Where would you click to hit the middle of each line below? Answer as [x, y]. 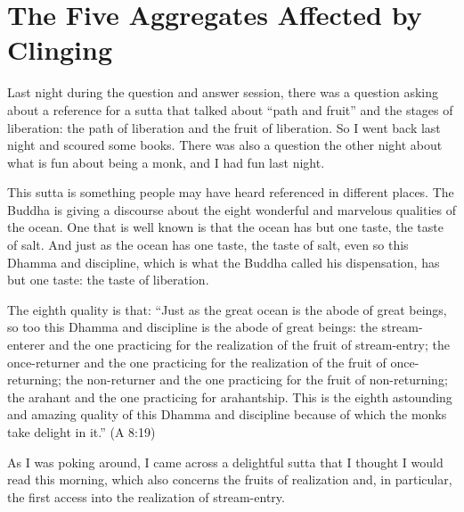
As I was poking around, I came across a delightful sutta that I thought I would [225, 462]
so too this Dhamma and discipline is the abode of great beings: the [192, 327]
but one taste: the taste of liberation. [108, 280]
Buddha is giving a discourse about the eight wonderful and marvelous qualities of [232, 209]
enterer [26, 345]
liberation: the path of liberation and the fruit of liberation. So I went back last [224, 127]
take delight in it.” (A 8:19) [81, 432]
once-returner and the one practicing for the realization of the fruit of [197, 362]
